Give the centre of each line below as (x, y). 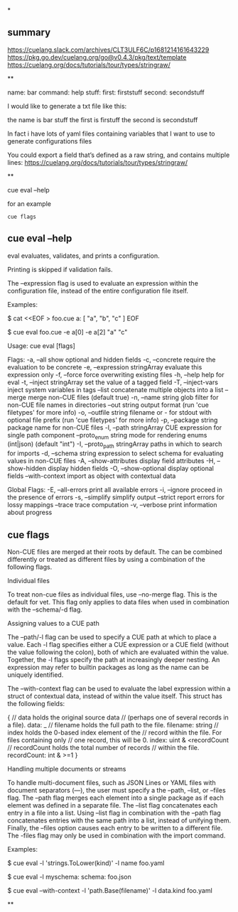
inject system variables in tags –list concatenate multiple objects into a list (115, 389)
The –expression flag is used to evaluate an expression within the (103, 283)
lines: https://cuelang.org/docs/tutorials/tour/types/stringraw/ (98, 162)
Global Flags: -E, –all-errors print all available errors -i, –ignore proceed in (115, 490)
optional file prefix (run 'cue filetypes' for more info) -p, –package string (113, 420)
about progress (30, 512)
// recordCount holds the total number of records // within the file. (103, 748)
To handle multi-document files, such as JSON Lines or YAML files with (112, 783)
